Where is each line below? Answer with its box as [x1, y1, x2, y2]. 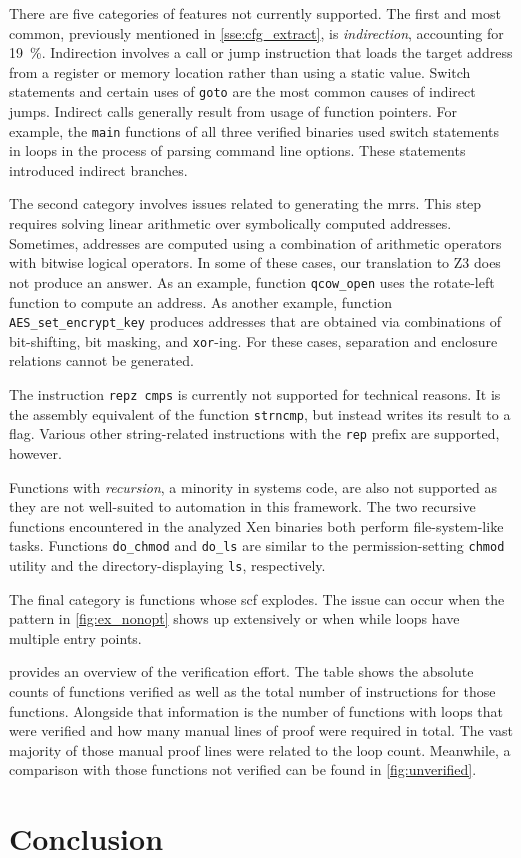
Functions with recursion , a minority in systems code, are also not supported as [9, 476, 497, 497]
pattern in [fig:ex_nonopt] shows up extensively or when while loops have [9, 608, 460, 629]
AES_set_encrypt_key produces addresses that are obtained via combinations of [9, 311, 501, 332]
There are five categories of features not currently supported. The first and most [9, 3, 501, 23]
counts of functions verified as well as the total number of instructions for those [9, 681, 496, 702]
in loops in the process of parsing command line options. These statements [9, 140, 466, 161]
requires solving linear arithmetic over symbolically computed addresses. [9, 213, 452, 234]
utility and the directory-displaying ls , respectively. [9, 555, 326, 575]
